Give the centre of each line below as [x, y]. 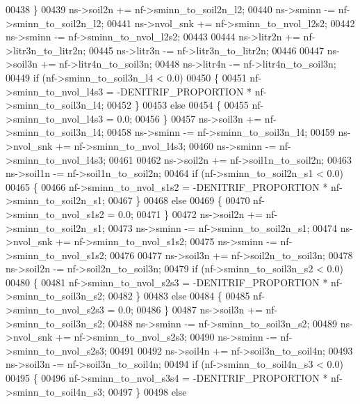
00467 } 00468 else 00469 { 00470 [179, 200]
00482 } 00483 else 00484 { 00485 [179, 296]
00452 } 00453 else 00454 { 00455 [178, 105]
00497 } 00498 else [147, 391]
